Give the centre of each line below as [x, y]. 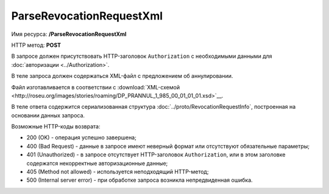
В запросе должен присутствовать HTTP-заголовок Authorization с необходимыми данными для [142, 56]
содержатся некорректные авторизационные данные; [97, 163]
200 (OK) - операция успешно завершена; [81, 137]
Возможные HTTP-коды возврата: [56, 126]
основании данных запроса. [48, 115]
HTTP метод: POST [36, 45]
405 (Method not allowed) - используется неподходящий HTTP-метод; [118, 172]
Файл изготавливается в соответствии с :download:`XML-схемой [95, 87]
